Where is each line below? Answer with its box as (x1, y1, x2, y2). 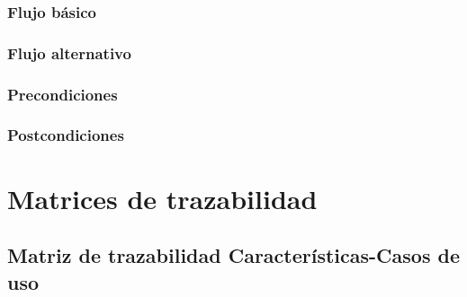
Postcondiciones (7, 124, 124, 146)
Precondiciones (7, 83, 118, 105)
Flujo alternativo (7, 41, 131, 64)
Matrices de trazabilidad (7, 179, 318, 216)
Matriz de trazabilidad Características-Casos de (7, 241, 460, 269)
